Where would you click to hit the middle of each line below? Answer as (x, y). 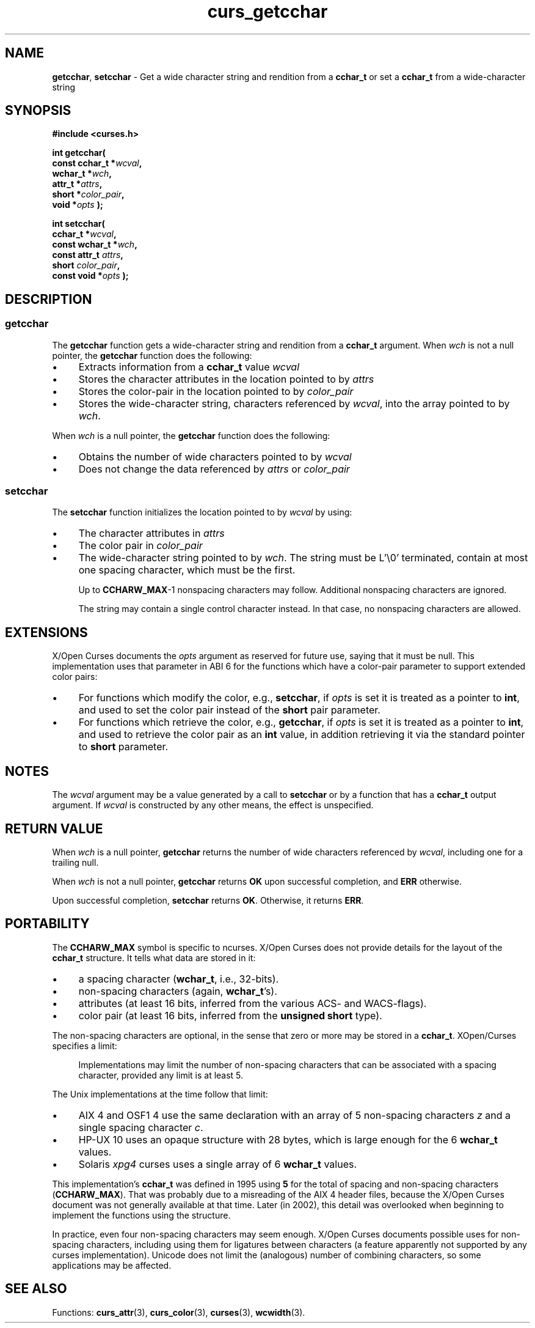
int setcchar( (78, 224)
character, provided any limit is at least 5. (161, 1075)
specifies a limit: (85, 1046)
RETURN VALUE (54, 828)
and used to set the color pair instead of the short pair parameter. (229, 710)
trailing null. (75, 862)
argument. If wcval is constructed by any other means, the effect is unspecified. (213, 805)
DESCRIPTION (49, 299)
